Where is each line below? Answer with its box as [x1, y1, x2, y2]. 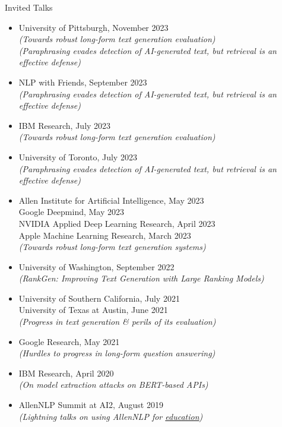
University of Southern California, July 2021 [18, 292, 180, 304]
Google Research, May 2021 [18, 335, 120, 347]
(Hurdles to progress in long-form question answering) [18, 347, 216, 359]
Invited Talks [5, 1, 53, 13]
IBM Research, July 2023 [18, 119, 111, 131]
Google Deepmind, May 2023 [18, 205, 125, 218]
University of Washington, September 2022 [18, 260, 175, 273]
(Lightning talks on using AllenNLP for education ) [18, 410, 203, 422]
